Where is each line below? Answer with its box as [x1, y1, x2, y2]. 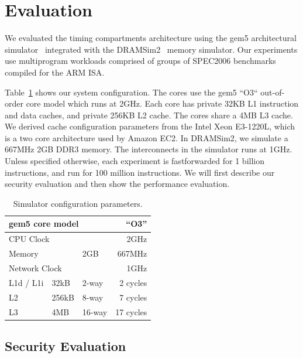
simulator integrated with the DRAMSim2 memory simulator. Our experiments [5, 43, 298, 55]
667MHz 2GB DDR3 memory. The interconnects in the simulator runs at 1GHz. [5, 143, 292, 155]
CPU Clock [9, 233, 50, 245]
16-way [82, 305, 108, 318]
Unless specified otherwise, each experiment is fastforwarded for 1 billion [5, 155, 264, 167]
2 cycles [119, 276, 147, 288]
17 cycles [115, 305, 147, 318]
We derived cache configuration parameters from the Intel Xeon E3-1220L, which [5, 120, 295, 132]
